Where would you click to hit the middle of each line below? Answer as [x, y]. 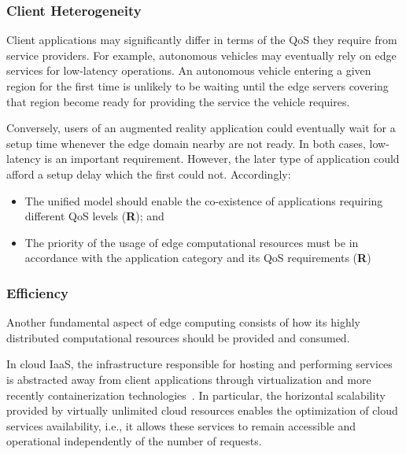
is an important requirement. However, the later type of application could [222, 159]
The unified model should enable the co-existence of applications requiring [204, 200]
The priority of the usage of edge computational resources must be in [192, 242]
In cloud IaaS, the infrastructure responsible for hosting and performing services [199, 364]
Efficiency [37, 292]
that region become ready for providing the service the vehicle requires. [178, 101]
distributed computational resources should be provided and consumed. [178, 337]
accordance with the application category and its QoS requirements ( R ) [198, 258]
